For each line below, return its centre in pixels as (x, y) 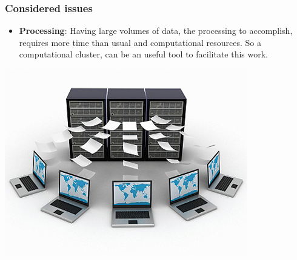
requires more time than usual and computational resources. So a (140, 42)
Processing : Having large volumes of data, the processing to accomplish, (156, 31)
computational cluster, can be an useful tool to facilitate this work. (144, 54)
